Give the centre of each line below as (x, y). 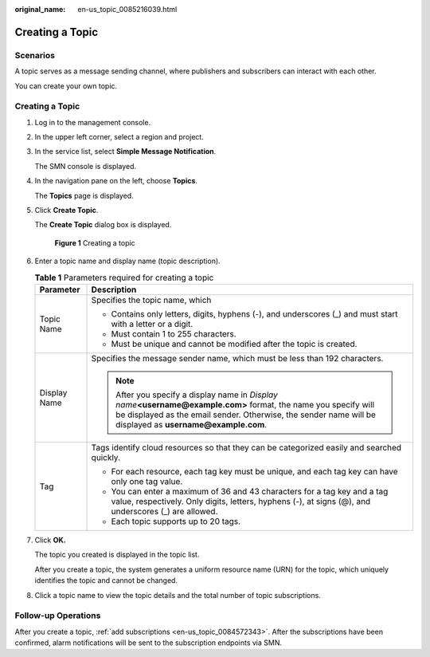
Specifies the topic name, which (151, 300)
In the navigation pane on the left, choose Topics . (116, 181)
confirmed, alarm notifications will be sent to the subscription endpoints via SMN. (149, 643)
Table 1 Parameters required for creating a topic (124, 277)
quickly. (106, 457)
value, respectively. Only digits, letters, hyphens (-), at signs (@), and (241, 501)
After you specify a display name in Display (197, 395)
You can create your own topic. (66, 86)
